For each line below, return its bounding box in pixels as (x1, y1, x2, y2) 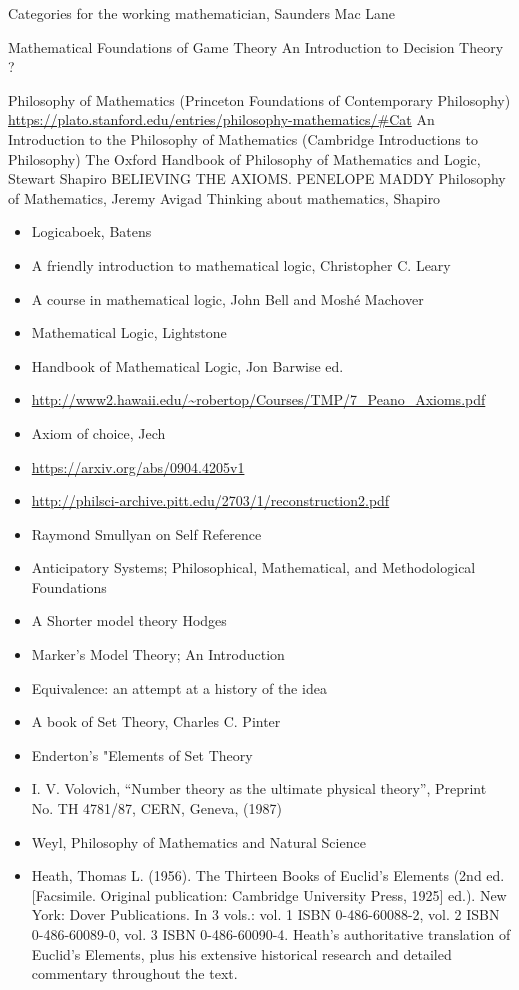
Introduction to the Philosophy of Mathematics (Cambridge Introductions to (8, 128, 478, 149)
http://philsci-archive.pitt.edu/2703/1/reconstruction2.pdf (31, 490, 390, 511)
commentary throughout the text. (31, 963, 238, 984)
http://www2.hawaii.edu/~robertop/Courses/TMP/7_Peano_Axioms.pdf (31, 389, 486, 410)
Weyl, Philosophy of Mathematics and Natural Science (31, 831, 366, 852)
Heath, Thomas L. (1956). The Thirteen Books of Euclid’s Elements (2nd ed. (31, 865, 505, 886)
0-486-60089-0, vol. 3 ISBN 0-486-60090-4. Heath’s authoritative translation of (31, 924, 511, 944)
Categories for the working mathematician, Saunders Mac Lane (8, 3, 396, 23)
